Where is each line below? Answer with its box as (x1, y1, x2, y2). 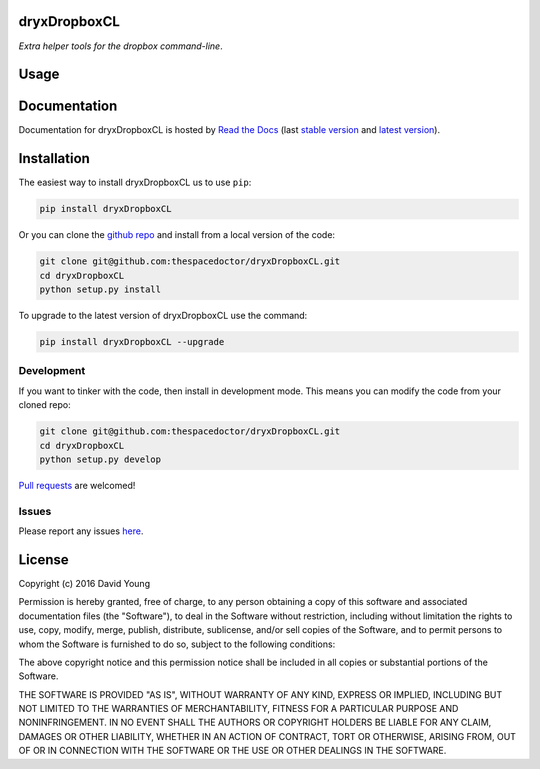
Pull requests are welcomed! (18, 479, 136, 491)
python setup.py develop (39, 453, 162, 465)
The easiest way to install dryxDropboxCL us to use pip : (18, 176, 252, 189)
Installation (18, 150, 90, 167)
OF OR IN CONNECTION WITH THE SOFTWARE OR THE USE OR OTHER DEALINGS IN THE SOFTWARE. (18, 745, 447, 757)
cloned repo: (18, 399, 71, 411)
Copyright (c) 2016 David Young (18, 577, 150, 589)
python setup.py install (39, 284, 162, 295)
